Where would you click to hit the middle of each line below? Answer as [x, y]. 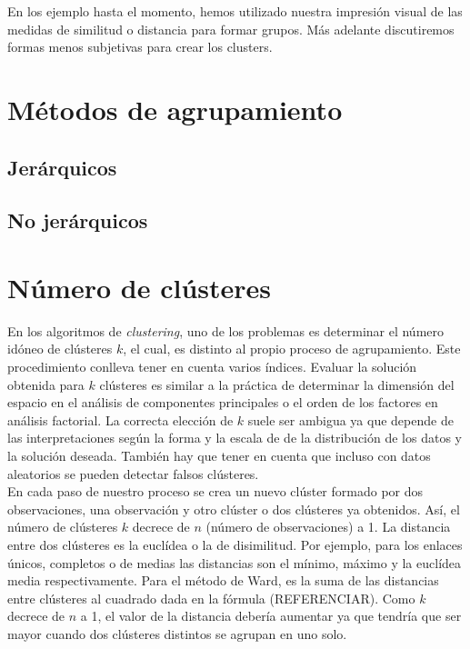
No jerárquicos [78, 220]
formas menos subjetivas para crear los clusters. [140, 47]
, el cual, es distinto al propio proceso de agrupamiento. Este [292, 349]
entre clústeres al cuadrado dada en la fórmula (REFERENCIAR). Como [211, 598]
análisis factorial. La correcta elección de [120, 419]
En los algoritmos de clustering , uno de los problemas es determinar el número [226, 330]
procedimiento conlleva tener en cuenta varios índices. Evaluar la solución [212, 367]
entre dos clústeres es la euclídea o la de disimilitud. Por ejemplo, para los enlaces [235, 544]
